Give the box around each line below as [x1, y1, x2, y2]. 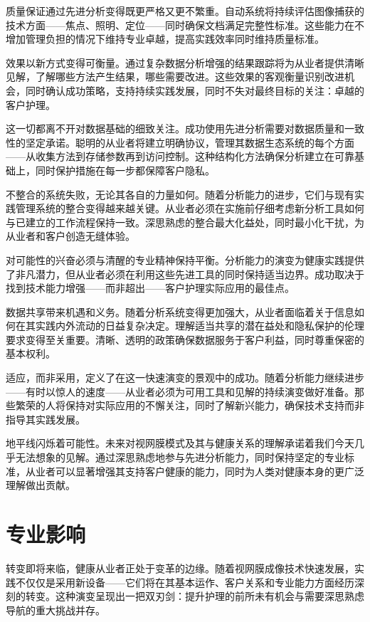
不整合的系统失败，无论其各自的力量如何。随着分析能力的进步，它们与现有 [6, 186, 354, 201]
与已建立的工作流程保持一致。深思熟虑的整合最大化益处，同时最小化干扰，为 [6, 214, 364, 229]
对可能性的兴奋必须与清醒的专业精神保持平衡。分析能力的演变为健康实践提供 [6, 252, 364, 267]
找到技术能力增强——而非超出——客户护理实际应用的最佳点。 [6, 280, 295, 295]
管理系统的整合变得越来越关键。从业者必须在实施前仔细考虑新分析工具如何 [15, 201, 364, 216]
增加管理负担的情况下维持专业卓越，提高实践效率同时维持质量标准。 [6, 31, 324, 46]
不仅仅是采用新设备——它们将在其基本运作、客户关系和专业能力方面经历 [15, 574, 354, 589]
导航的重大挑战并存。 [6, 602, 105, 617]
